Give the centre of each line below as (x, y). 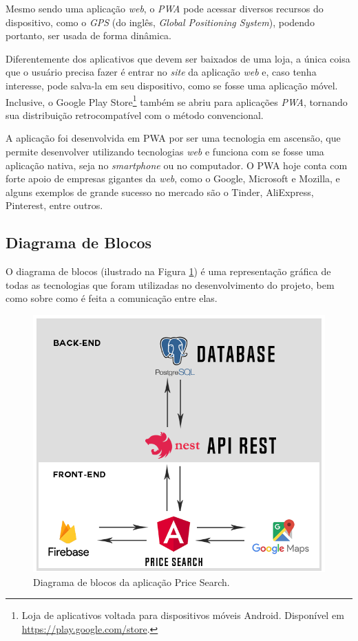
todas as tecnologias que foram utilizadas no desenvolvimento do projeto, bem (170, 284)
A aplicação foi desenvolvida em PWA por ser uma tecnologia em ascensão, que (173, 138)
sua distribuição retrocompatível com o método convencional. (135, 115)
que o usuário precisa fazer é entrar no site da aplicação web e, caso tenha (161, 72)
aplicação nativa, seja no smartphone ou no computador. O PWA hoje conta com (177, 165)
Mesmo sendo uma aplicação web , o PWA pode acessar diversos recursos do (165, 8)
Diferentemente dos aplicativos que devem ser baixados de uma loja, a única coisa (178, 58)
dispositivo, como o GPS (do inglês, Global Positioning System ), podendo (160, 22)
